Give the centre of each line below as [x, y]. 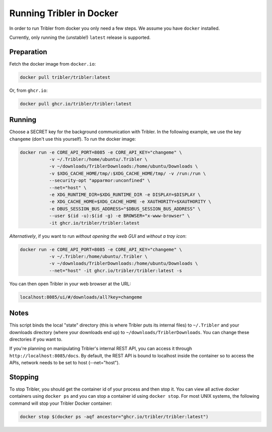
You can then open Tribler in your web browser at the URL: [70, 284]
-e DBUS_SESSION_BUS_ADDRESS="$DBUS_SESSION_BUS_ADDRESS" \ [125, 209]
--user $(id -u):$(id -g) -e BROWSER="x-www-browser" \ [120, 216]
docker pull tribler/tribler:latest [65, 77]
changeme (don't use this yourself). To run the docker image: [73, 139]
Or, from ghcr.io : [28, 90]
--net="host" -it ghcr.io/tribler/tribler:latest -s [116, 271]
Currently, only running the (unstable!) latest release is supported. [80, 37]
